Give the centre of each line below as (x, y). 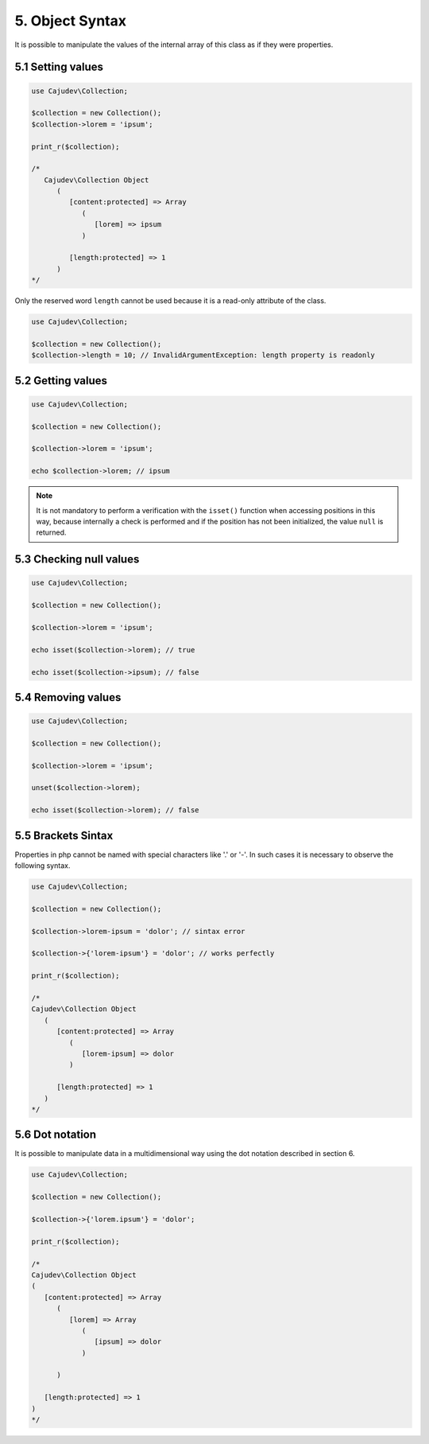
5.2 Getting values (61, 381)
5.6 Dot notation (56, 1135)
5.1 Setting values (59, 67)
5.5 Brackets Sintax (64, 835)
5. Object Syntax (71, 21)
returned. (51, 532)
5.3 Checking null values (77, 560)
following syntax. (43, 866)
